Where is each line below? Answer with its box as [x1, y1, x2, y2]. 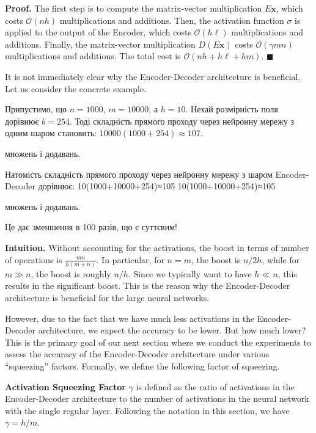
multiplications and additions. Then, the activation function [59, 13, 284, 26]
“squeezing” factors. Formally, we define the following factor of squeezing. [5, 359, 280, 372]
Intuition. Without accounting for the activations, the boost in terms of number [5, 241, 309, 253]
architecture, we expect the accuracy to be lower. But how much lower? [38, 324, 306, 337]
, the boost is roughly [31, 267, 111, 280]
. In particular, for [96, 253, 164, 266]
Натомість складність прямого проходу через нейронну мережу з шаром [5, 167, 273, 180]
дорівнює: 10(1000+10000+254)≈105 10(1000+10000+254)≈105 [38, 180, 276, 192]
